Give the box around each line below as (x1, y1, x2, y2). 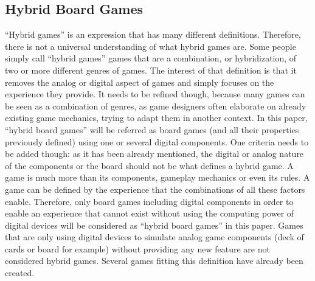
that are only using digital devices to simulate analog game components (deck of (5, 231, 304, 243)
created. (5, 266, 35, 279)
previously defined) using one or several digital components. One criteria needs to (5, 135, 309, 148)
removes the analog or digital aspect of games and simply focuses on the (5, 75, 274, 88)
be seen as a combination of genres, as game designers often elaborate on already (5, 99, 306, 112)
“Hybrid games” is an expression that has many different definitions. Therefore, (5, 28, 301, 41)
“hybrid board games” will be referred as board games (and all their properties (5, 123, 299, 136)
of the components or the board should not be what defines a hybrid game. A (5, 159, 294, 172)
